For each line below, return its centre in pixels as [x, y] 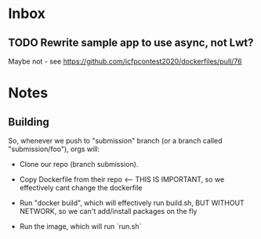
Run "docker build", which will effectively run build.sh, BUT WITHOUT [132, 203]
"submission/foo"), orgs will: [54, 149]
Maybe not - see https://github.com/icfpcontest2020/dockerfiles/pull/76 [125, 61]
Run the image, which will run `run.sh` [80, 226]
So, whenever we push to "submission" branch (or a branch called [115, 141]
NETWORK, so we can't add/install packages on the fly [108, 211]
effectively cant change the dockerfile [81, 188]
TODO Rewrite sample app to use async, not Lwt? [131, 43]
